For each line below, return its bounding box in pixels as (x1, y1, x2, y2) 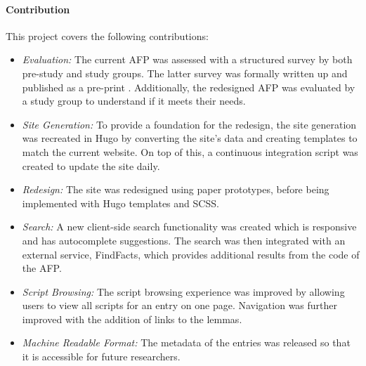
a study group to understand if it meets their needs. (22, 93, 246, 108)
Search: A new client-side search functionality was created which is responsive (22, 219, 357, 234)
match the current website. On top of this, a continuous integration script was (22, 144, 358, 159)
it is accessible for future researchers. (22, 349, 181, 364)
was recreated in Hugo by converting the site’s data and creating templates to (22, 131, 358, 145)
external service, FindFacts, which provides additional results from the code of (22, 247, 360, 261)
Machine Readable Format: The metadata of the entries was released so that (22, 335, 351, 350)
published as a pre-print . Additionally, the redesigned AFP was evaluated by (22, 79, 355, 94)
